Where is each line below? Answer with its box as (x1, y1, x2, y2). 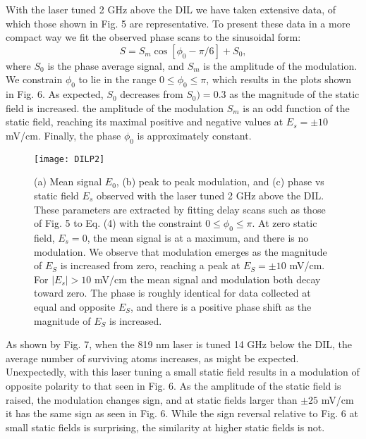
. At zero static (252, 216, 317, 230)
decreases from (120, 87, 183, 101)
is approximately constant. (137, 128, 252, 142)
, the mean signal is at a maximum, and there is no (87, 230, 309, 245)
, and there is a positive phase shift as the (130, 299, 312, 314)
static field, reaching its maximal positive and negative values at (6, 114, 283, 129)
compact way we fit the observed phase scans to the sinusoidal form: (6, 30, 301, 44)
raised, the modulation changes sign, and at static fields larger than (6, 392, 298, 407)
